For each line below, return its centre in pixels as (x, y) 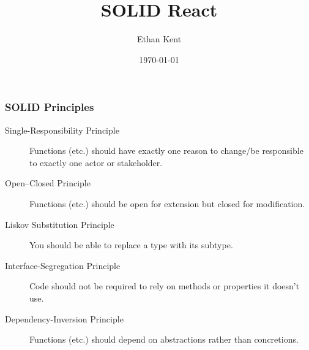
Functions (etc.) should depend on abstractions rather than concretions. (164, 339)
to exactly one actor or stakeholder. (96, 162)
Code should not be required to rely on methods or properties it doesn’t (165, 286)
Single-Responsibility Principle (62, 130)
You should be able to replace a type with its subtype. (131, 245)
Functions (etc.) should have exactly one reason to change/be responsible (166, 150)
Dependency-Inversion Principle (64, 318)
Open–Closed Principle (48, 183)
